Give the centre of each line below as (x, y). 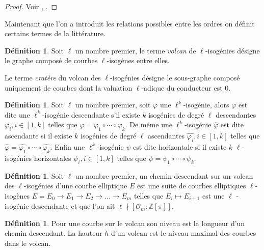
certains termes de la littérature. (55, 33)
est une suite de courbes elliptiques (191, 186)
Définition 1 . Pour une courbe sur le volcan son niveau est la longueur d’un (125, 223)
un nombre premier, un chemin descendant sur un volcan (164, 175)
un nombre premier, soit (113, 105)
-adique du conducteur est (182, 87)
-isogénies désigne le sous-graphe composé (175, 77)
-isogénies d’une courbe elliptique (75, 186)
